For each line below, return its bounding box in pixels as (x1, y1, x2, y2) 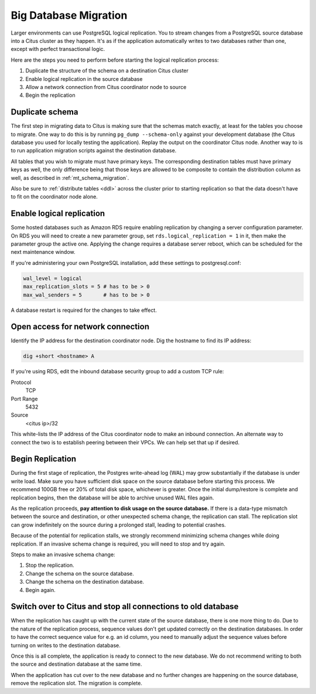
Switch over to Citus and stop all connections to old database (11, 601, 239, 612)
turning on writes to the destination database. (11, 642, 121, 649)
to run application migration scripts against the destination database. (11, 147, 177, 154)
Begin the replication (25, 91, 75, 99)
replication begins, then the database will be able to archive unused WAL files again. (11, 494, 214, 501)
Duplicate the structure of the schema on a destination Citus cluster (25, 67, 189, 74)
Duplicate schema (11, 107, 78, 117)
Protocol (11, 379, 32, 386)
